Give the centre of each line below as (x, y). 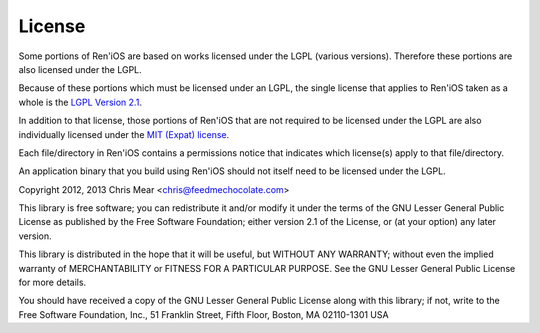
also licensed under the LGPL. (80, 69)
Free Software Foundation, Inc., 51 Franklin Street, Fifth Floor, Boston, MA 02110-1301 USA (203, 314)
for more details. (52, 282)
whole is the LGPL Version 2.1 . (80, 102)
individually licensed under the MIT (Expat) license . (124, 134)
